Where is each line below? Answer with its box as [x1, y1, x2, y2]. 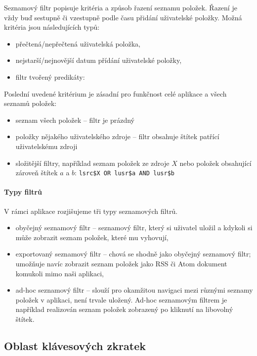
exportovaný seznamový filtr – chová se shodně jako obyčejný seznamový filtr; [15, 249, 251, 259]
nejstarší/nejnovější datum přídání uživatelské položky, [15, 55, 182, 65]
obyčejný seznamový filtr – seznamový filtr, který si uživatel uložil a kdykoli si [15, 222, 253, 233]
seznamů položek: [4, 98, 57, 108]
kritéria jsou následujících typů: [4, 22, 100, 32]
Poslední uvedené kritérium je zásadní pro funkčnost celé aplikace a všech [4, 88, 227, 99]
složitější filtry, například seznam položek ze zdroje [15, 157, 170, 168]
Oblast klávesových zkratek [4, 338, 146, 353]
